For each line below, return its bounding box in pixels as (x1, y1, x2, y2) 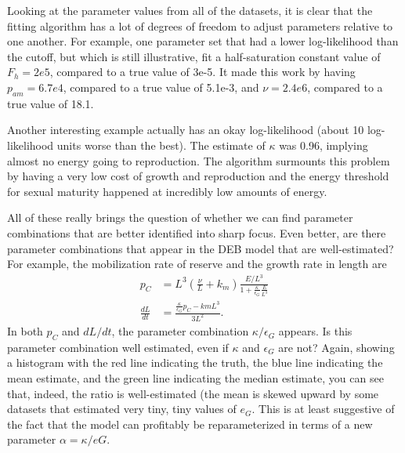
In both (7, 323, 43, 339)
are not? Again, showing (278, 339, 395, 355)
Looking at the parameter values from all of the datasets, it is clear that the (7, 2, 373, 18)
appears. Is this (278, 323, 353, 339)
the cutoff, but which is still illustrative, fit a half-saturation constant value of (7, 48, 381, 64)
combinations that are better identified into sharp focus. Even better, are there (7, 224, 386, 241)
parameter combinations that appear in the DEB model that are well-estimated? (7, 240, 394, 256)
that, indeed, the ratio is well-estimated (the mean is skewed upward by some (7, 385, 379, 401)
